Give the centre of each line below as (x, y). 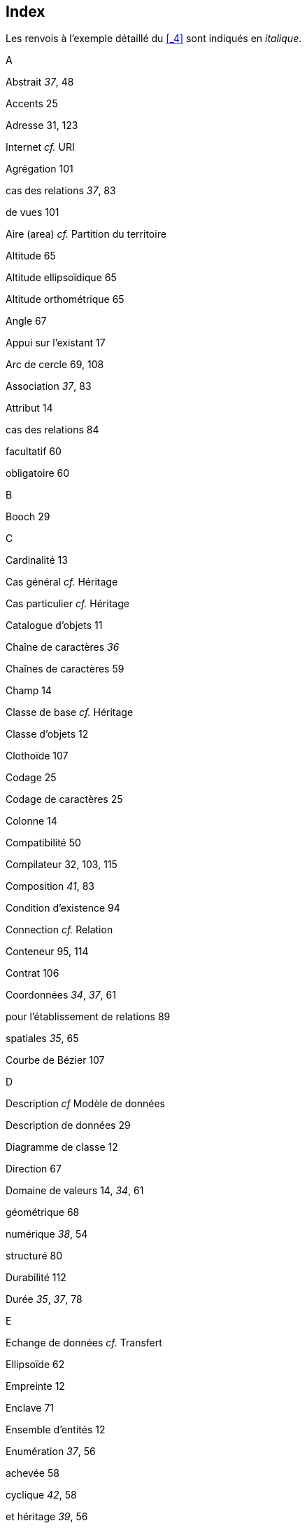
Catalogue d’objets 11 (54, 626)
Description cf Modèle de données (85, 1104)
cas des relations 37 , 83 (61, 191)
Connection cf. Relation (59, 930)
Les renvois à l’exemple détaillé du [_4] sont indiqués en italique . (154, 39)
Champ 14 (29, 691)
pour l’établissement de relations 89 (88, 1017)
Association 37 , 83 (49, 386)
